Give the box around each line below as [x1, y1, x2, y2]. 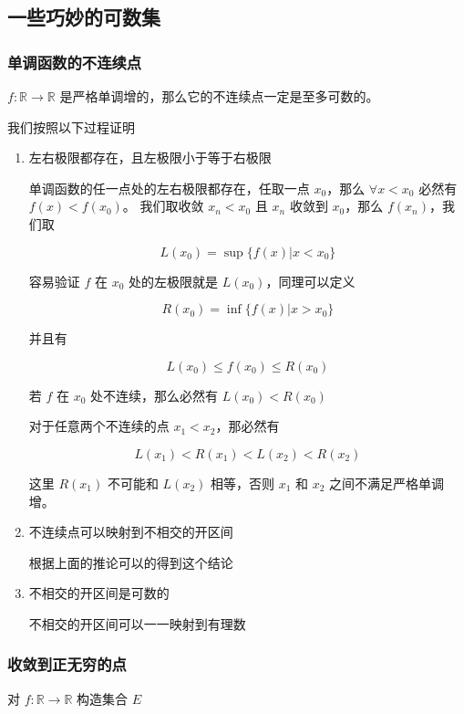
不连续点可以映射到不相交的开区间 [28, 522, 233, 541]
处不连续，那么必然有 [90, 385, 219, 404]
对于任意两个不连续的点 [28, 416, 170, 436]
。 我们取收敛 [122, 196, 204, 215]
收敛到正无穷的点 [7, 653, 127, 676]
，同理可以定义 [265, 271, 356, 290]
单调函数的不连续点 [7, 50, 142, 73]
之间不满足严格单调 [329, 473, 445, 492]
